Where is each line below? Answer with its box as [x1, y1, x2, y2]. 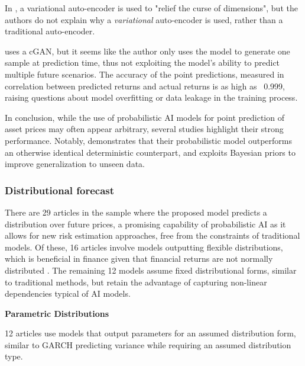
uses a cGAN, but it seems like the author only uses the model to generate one [5, 44, 290, 57]
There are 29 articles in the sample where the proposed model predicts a [5, 206, 267, 218]
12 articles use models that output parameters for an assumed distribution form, [5, 327, 296, 339]
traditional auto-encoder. [5, 25, 95, 37]
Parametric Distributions [5, 307, 109, 319]
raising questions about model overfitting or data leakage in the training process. [5, 91, 298, 104]
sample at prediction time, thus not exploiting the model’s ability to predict [5, 56, 280, 69]
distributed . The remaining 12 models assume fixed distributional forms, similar [5, 264, 297, 276]
